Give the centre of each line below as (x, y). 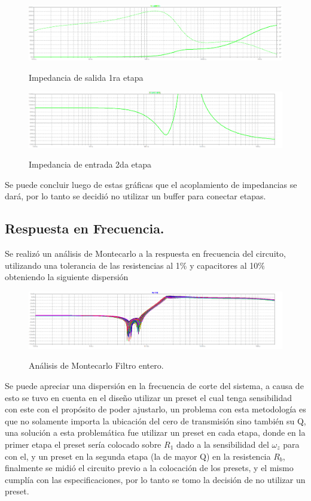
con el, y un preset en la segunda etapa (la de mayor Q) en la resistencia (138, 456)
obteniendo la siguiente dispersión (67, 277)
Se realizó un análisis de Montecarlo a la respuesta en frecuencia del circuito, (145, 253)
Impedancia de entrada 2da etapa (90, 164)
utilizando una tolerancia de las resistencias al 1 (92, 265)
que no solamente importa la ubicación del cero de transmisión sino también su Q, (155, 420)
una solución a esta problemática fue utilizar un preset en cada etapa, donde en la (155, 432)
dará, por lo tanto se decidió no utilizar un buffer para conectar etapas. (135, 196)
